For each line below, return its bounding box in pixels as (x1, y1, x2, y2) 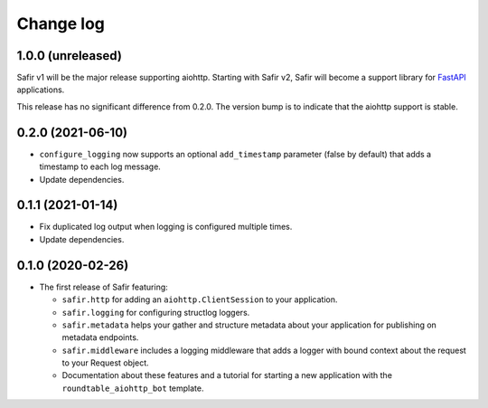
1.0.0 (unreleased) (16, 48, 122, 63)
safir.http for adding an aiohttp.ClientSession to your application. (61, 294, 338, 305)
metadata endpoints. (61, 332, 139, 343)
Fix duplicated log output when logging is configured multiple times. (39, 222, 293, 232)
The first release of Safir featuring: (39, 281, 169, 292)
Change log (16, 14, 106, 33)
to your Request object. (61, 357, 149, 368)
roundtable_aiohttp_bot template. (61, 383, 204, 394)
